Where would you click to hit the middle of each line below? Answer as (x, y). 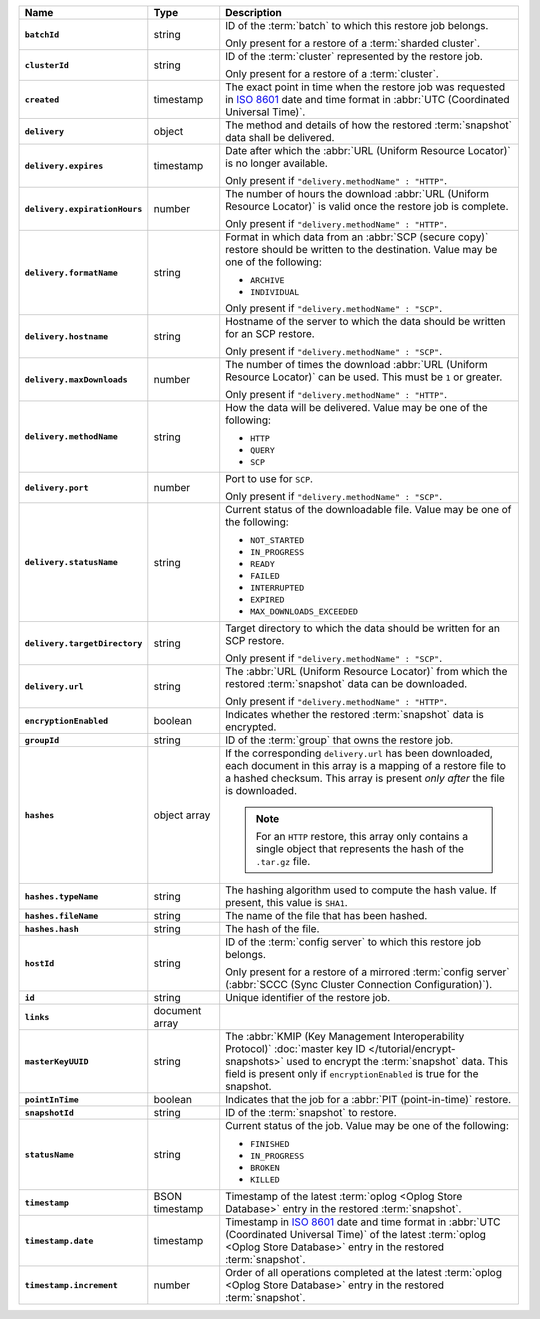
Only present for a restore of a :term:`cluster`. (332, 73)
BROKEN (265, 1168)
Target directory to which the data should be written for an (362, 628)
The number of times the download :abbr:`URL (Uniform (357, 364)
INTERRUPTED (277, 588)
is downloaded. (261, 790)
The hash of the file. (272, 928)
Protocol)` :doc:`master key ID (295, 1048)
